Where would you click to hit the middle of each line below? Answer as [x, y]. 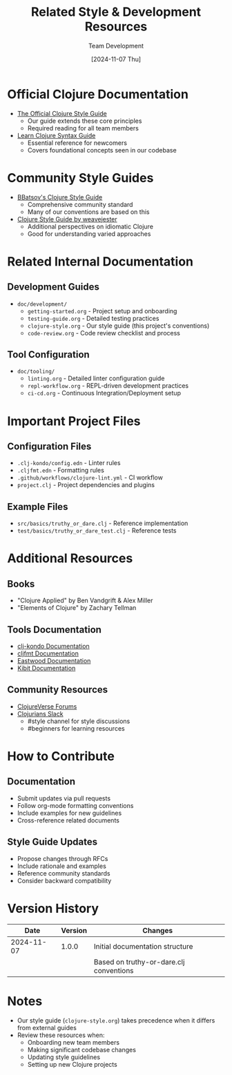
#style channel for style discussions [79, 721]
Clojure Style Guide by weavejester [67, 219]
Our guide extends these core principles [85, 121]
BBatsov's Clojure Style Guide [60, 197]
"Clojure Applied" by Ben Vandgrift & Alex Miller [85, 600]
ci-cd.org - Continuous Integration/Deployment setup [104, 393]
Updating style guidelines [64, 1057]
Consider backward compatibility [64, 880]
